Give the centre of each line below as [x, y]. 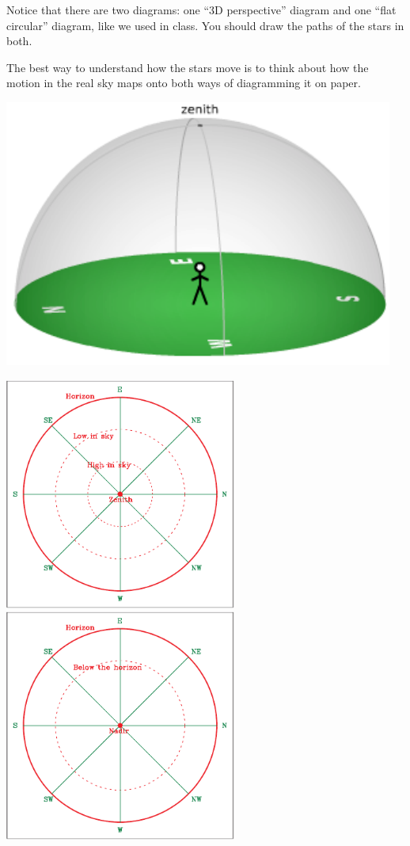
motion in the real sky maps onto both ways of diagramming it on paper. [184, 83]
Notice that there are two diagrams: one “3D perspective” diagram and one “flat [201, 10]
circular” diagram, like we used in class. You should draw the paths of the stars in [205, 25]
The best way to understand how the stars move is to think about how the [188, 67]
